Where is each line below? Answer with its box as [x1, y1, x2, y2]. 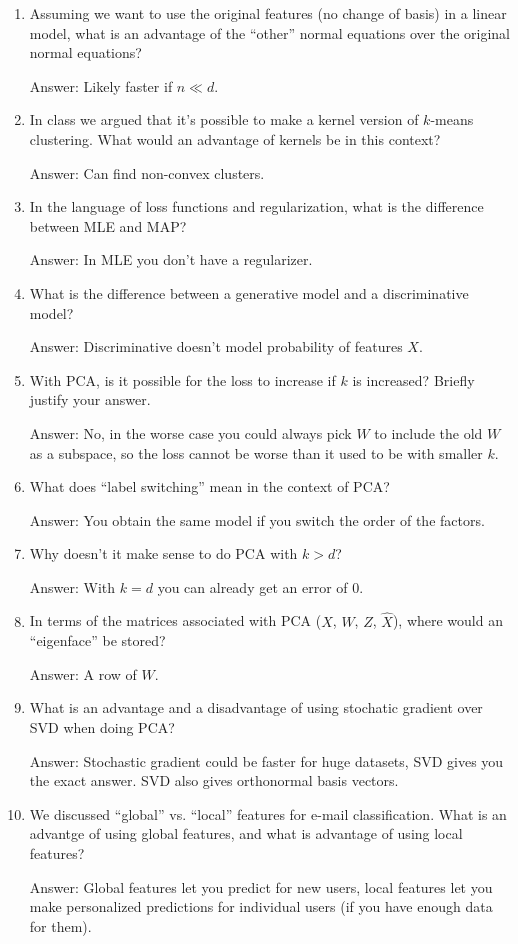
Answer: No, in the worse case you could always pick [29, 422, 352, 443]
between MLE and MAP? [29, 215, 187, 236]
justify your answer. [29, 389, 151, 410]
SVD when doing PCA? [29, 717, 175, 738]
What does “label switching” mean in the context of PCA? [29, 476, 390, 497]
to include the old [374, 422, 483, 443]
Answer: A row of [29, 663, 137, 684]
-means [430, 109, 474, 130]
